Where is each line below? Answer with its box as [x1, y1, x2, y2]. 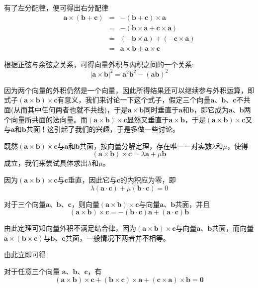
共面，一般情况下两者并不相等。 [65, 232, 170, 243]
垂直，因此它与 [68, 174, 117, 185]
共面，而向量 [212, 223, 254, 233]
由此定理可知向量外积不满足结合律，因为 [4, 223, 136, 233]
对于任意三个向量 [4, 266, 60, 276]
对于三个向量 [4, 198, 46, 209]
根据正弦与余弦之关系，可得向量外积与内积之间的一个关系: [4, 59, 194, 69]
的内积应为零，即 [120, 174, 176, 185]
